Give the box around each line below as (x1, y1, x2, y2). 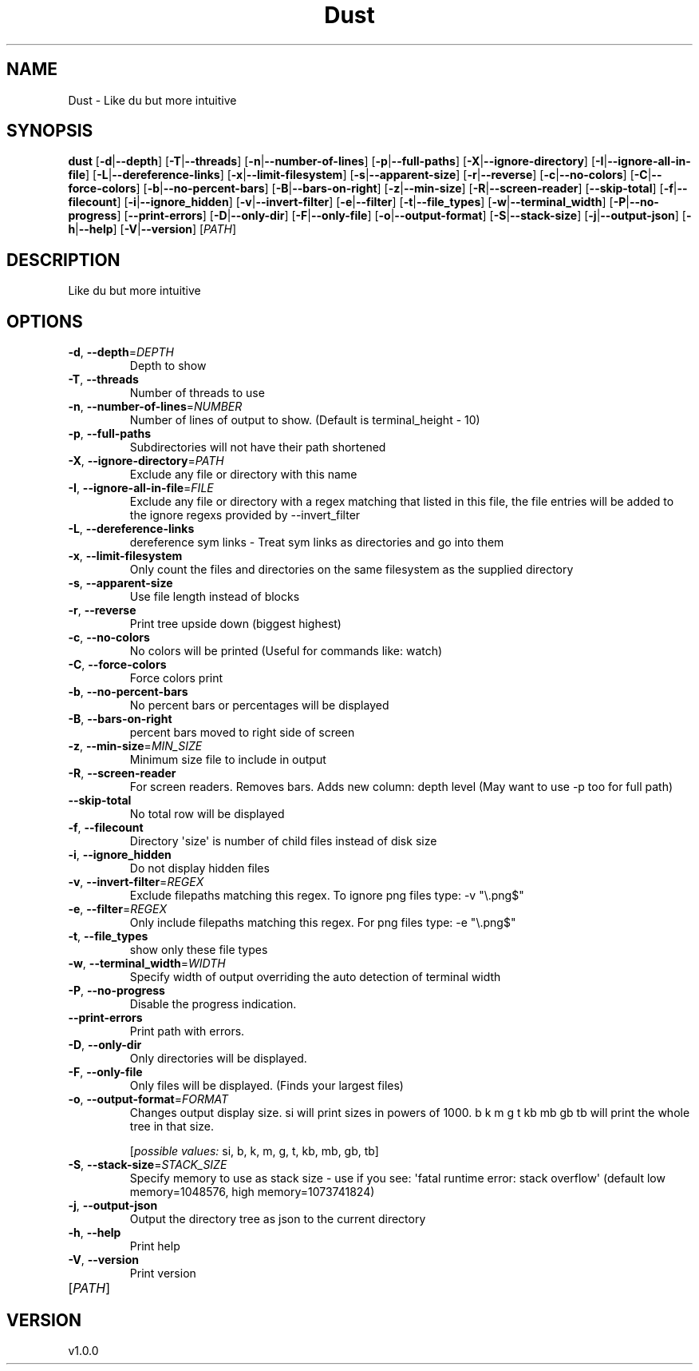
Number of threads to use (129, 386, 265, 400)
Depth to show (129, 359, 207, 373)
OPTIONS (6, 311, 83, 332)
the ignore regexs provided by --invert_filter (129, 508, 361, 523)
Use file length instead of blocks (129, 590, 300, 604)
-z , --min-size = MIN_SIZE (68, 739, 203, 753)
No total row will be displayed (129, 807, 285, 821)
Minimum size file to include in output (129, 753, 326, 767)
